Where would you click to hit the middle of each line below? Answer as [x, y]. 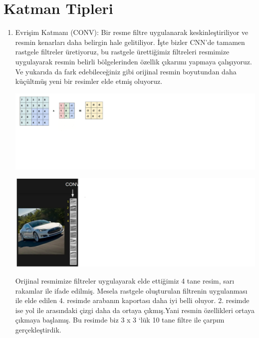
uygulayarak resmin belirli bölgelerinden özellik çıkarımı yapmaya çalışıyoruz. [133, 61]
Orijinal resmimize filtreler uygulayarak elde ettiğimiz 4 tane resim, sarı [125, 281]
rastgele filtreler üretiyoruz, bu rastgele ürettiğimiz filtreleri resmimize [122, 52]
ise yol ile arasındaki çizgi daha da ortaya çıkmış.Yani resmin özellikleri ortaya [135, 310]
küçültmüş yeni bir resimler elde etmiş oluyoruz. [89, 81]
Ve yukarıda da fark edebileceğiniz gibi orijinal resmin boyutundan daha [126, 71]
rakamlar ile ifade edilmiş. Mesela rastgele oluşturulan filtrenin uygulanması [131, 290]
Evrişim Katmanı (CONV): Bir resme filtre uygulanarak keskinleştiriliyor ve [132, 32]
